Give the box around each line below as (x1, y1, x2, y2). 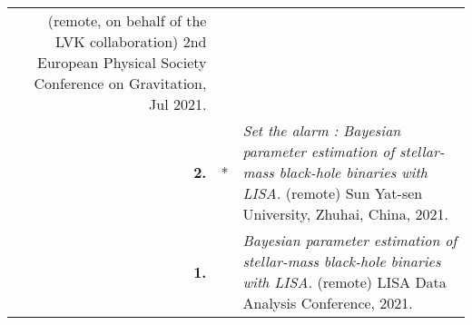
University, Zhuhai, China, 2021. (242, 203, 448, 224)
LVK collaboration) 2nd (54, 31, 207, 52)
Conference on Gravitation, (34, 73, 207, 94)
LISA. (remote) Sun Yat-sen (242, 182, 423, 203)
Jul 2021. (149, 94, 207, 114)
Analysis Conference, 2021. (242, 292, 413, 313)
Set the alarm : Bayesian (242, 120, 401, 141)
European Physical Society (37, 52, 207, 73)
